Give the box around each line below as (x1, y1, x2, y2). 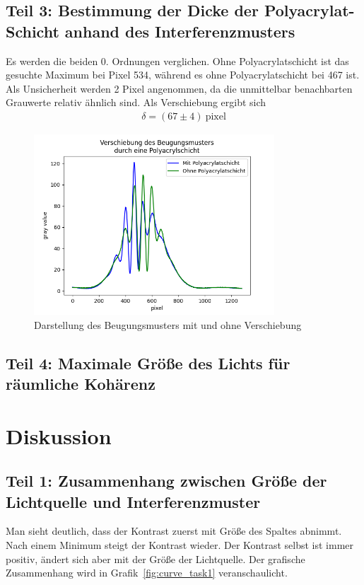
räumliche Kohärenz (6, 373, 155, 395)
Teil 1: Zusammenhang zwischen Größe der (6, 470, 327, 492)
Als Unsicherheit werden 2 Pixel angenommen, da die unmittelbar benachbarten (6, 81, 353, 95)
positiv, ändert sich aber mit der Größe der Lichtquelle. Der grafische (6, 551, 305, 566)
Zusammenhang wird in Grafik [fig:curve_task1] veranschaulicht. (6, 565, 288, 580)
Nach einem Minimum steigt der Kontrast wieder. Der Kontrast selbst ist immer (6, 538, 354, 552)
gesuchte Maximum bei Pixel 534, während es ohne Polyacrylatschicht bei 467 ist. (6, 67, 360, 82)
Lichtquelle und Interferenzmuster (6, 490, 261, 512)
